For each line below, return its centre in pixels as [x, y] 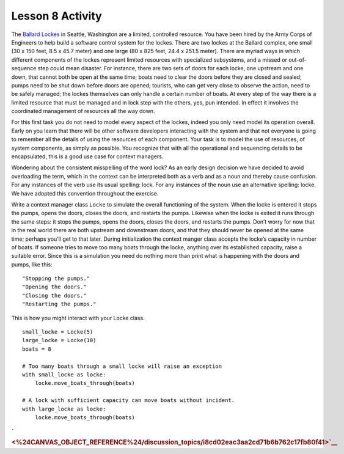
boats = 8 [37, 349]
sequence [24, 68]
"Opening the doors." [54, 287]
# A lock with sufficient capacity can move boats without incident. [129, 401]
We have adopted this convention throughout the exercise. [85, 193]
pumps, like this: [32, 264]
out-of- [297, 60]
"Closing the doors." [54, 295]
